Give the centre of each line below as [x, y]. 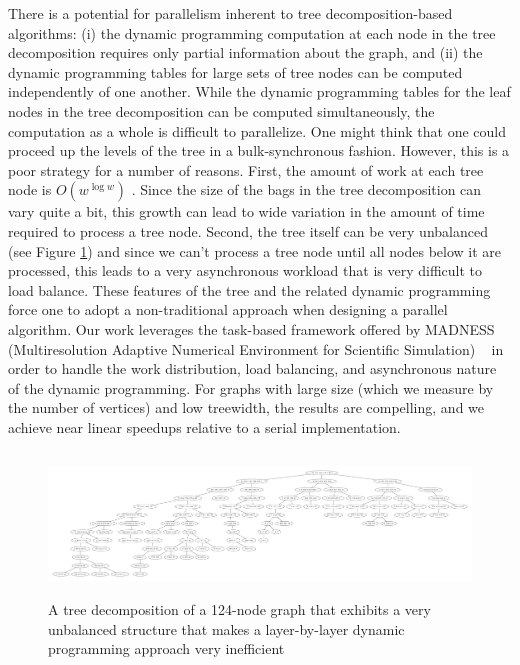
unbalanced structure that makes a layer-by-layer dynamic [226, 628]
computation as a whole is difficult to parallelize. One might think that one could [257, 130]
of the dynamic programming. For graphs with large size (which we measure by [251, 387]
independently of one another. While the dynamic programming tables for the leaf [259, 91]
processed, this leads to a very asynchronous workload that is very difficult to [245, 270]
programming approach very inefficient [166, 648]
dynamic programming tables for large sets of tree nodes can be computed [235, 71]
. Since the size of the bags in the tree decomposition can [306, 189]
